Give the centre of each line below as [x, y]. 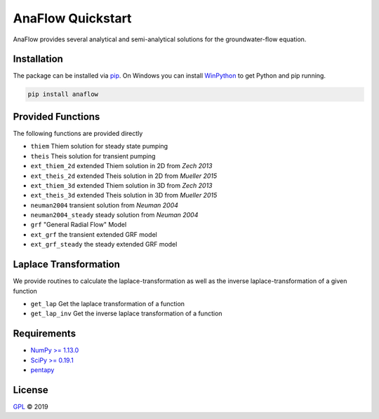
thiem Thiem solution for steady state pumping [99, 146]
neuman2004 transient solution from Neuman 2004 [105, 205]
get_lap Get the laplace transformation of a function [108, 303]
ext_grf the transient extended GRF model [94, 234]
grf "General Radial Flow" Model [79, 225]
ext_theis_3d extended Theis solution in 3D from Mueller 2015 [124, 195]
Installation [38, 59]
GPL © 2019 [31, 406]
